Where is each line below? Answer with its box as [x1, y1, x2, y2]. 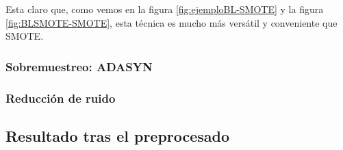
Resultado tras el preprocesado [5, 125, 230, 146]
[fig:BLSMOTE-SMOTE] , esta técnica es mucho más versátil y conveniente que [5, 15, 338, 29]
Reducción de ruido [5, 89, 116, 106]
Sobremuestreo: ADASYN [5, 58, 153, 75]
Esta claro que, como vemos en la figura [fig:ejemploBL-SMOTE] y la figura [5, 2, 324, 16]
